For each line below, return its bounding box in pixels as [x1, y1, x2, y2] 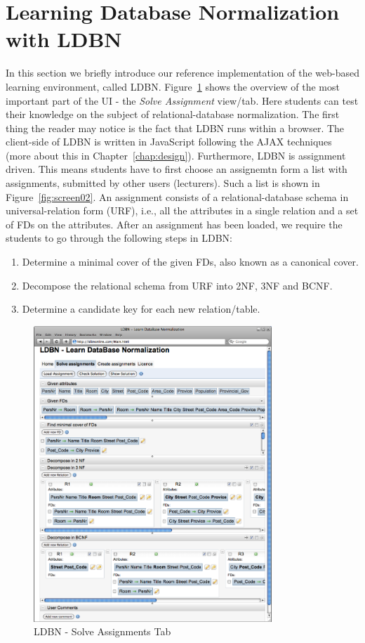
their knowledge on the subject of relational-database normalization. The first [6, 107, 340, 122]
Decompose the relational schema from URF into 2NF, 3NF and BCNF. [22, 278, 333, 292]
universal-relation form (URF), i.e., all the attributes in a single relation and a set [6, 203, 359, 218]
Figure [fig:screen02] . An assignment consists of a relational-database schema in [6, 189, 349, 204]
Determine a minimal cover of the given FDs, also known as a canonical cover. [22, 254, 359, 269]
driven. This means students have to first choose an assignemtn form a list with [6, 162, 347, 176]
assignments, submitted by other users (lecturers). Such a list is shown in [6, 176, 320, 190]
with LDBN [6, 25, 122, 53]
